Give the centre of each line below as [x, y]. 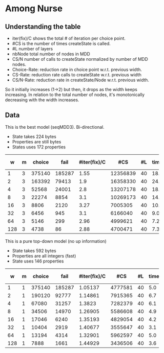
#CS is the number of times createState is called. [61, 44]
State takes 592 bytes [34, 251]
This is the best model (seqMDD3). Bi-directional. [55, 127]
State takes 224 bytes [34, 136]
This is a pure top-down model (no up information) [56, 241]
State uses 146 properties [38, 261]
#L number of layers [32, 49]
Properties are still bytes [37, 141]
